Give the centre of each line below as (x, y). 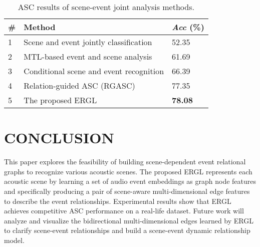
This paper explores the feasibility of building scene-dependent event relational (125, 162)
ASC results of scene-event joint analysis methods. (106, 7)
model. (14, 240)
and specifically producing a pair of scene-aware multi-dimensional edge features (127, 191)
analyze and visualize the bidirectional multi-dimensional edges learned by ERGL (129, 220)
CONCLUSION (59, 138)
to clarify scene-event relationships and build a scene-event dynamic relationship (127, 230)
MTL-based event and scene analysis (88, 56)
